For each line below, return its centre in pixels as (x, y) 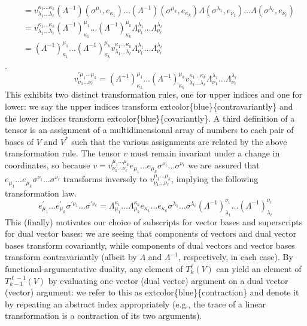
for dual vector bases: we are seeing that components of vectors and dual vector (151, 233)
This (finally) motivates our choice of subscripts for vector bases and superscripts (154, 221)
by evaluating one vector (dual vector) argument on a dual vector (168, 280)
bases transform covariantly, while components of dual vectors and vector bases (150, 245)
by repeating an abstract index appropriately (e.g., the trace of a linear (135, 304)
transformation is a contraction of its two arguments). (104, 316)
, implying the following (215, 179)
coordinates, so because (48, 164)
